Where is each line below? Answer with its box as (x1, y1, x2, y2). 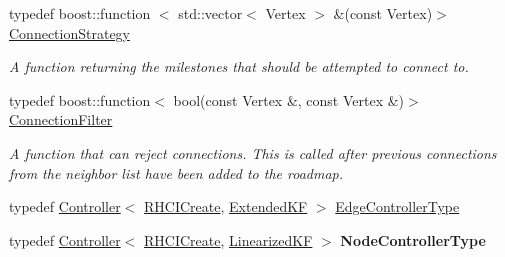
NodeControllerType (340, 229, 486, 250)
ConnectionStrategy (9, 22, 131, 43)
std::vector (178, 3, 243, 23)
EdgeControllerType (335, 196, 460, 217)
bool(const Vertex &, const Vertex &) (173, 89, 405, 110)
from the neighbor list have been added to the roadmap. (9, 162, 344, 183)
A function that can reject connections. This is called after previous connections (9, 142, 497, 163)
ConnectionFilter (9, 109, 113, 130)
